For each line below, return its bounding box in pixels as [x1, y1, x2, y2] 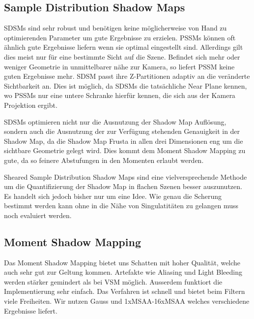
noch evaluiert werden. [4, 210, 72, 220]
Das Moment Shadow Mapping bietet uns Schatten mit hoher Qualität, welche [4, 257, 241, 267]
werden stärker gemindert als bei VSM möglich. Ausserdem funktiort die [4, 276, 223, 287]
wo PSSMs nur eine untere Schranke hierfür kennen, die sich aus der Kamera [4, 90, 235, 100]
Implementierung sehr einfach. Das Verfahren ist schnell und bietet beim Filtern [4, 286, 245, 296]
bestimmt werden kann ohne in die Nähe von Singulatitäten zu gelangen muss [4, 200, 239, 211]
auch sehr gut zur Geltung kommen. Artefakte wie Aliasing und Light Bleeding [4, 267, 242, 277]
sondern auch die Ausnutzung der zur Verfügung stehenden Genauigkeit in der [4, 126, 240, 136]
